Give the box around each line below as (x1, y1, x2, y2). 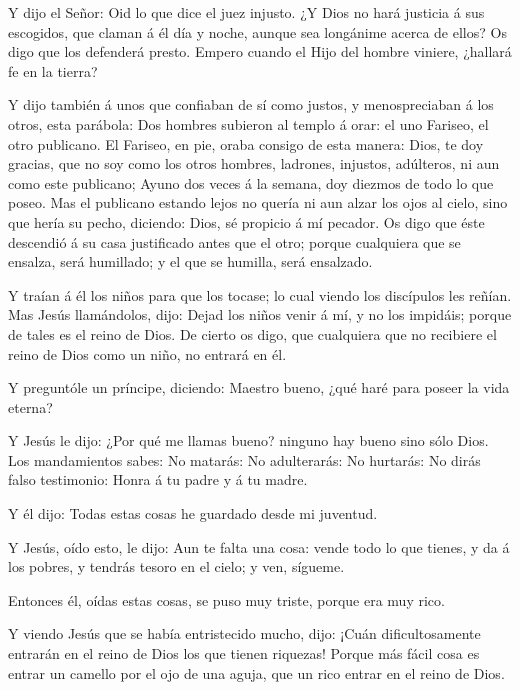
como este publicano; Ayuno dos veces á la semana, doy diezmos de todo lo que (8, 172, 494, 193)
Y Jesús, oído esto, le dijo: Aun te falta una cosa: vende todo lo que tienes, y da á (8, 536, 510, 557)
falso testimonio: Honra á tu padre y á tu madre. (8, 469, 308, 490)
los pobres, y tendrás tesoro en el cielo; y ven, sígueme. (8, 556, 345, 577)
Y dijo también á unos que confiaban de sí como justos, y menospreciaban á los (8, 94, 494, 115)
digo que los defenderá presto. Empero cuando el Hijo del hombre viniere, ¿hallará (8, 41, 512, 62)
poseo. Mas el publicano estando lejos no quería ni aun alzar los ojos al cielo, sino (8, 192, 508, 213)
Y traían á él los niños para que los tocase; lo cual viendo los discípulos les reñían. (8, 284, 512, 305)
